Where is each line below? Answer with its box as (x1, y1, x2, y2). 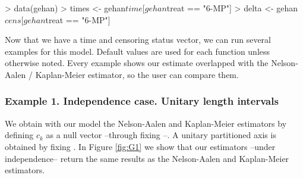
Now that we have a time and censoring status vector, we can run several (5, 33, 271, 46)
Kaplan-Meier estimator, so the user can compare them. (35, 68, 239, 80)
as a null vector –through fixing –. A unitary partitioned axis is (46, 129, 276, 141)
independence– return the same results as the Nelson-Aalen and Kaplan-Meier (5, 152, 289, 164)
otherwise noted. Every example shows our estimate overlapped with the (5, 57, 269, 69)
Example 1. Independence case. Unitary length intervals (5, 93, 279, 108)
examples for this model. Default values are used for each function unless (5, 45, 270, 57)
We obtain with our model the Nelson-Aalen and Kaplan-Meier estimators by (5, 117, 287, 129)
